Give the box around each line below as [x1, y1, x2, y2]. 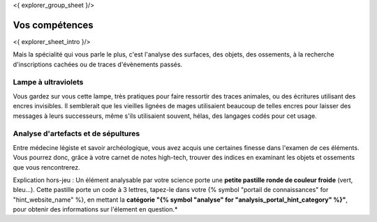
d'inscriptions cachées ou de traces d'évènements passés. [13, 60, 183, 68]
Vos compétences [13, 19, 94, 31]
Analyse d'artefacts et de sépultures [13, 129, 140, 139]
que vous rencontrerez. [13, 163, 80, 171]
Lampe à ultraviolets [13, 77, 84, 87]
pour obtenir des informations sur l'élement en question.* [13, 205, 178, 214]
